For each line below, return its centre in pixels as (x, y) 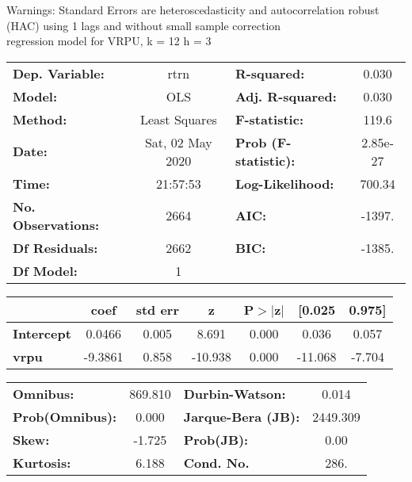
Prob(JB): (216, 439)
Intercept (42, 333)
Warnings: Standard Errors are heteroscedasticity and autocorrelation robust (193, 10)
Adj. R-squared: (286, 96)
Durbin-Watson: (235, 393)
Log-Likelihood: (284, 183)
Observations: (56, 224)
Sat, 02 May (178, 142)
